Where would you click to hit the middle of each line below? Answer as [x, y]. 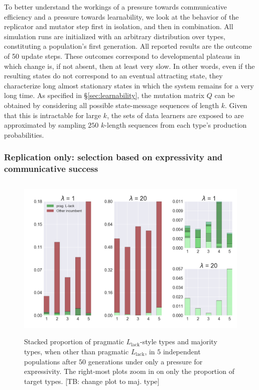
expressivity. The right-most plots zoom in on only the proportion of [129, 371]
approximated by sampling [45, 125]
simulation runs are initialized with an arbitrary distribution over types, [115, 36]
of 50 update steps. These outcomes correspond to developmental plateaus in [122, 56]
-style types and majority [179, 342]
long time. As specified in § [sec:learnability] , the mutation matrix [104, 95]
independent [182, 351]
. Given [236, 105]
